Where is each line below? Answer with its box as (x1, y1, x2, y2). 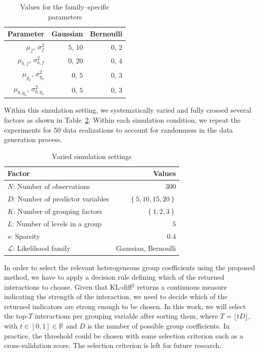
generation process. (4, 134, 62, 145)
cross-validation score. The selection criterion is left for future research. (4, 340, 222, 351)
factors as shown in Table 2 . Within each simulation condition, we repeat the (4, 114, 241, 125)
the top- (4, 311, 28, 321)
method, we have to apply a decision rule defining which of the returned (4, 272, 225, 282)
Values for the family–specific (20, 1, 110, 11)
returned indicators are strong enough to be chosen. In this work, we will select (4, 301, 246, 311)
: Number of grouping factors (13, 205, 102, 216)
